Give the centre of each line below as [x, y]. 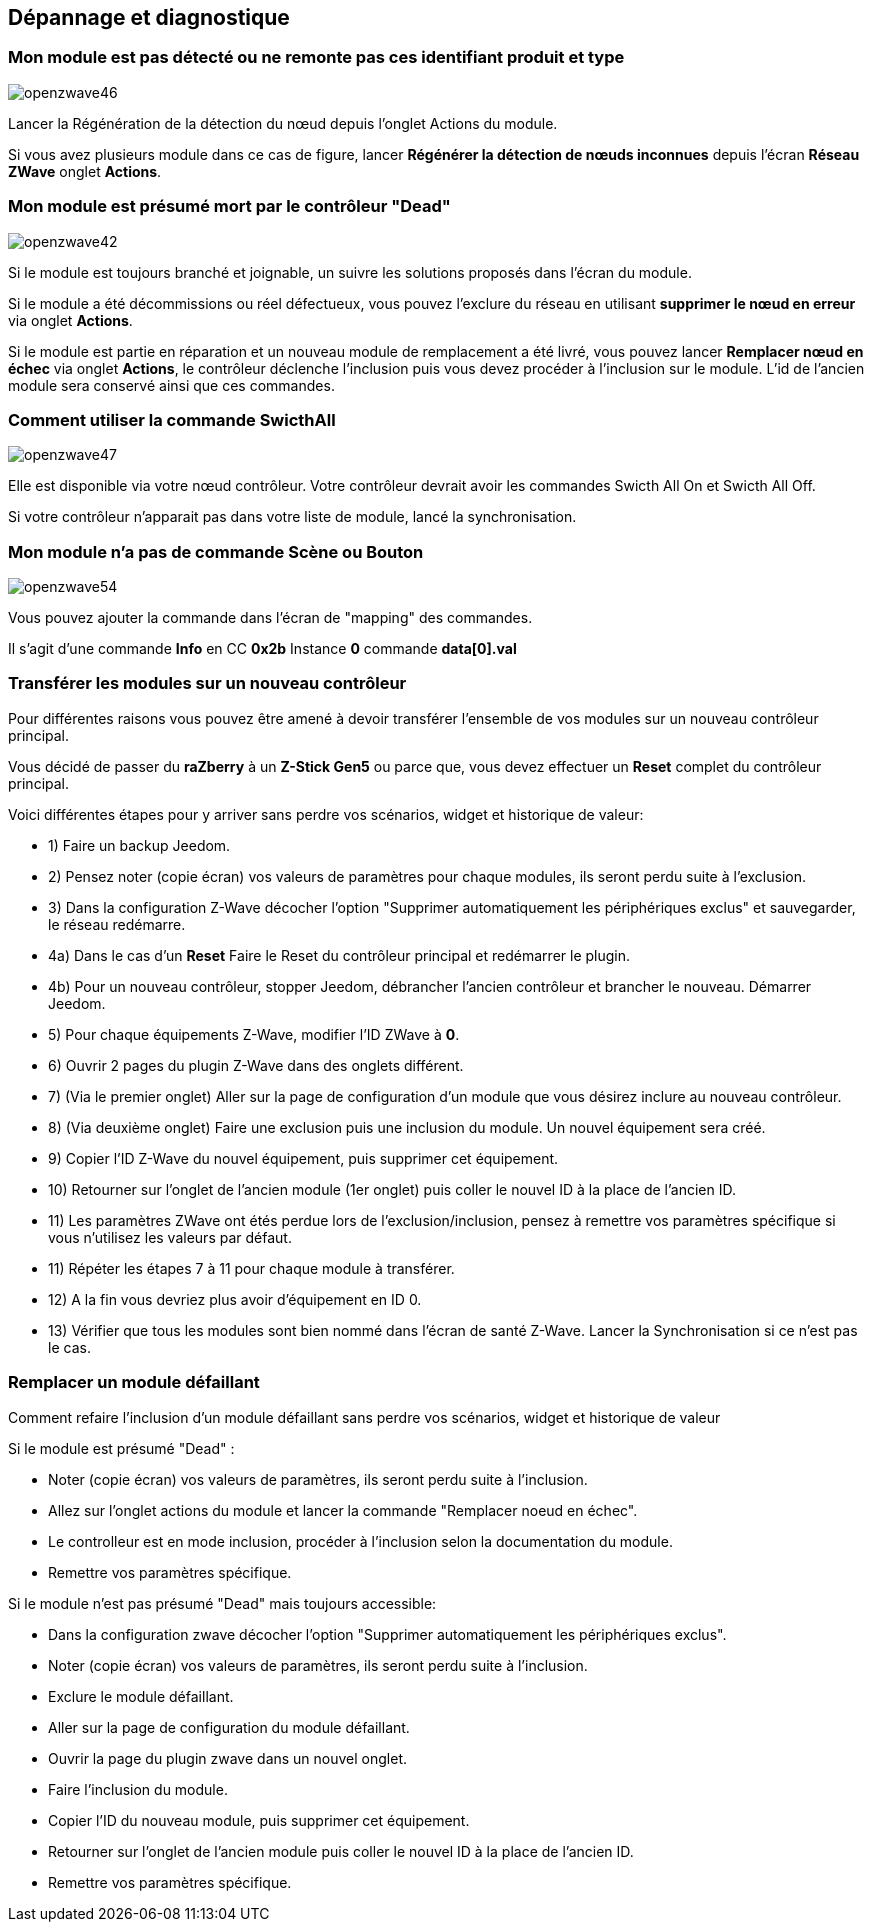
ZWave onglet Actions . [85, 171]
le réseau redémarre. [117, 924]
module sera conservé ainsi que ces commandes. [171, 385]
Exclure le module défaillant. [141, 1696]
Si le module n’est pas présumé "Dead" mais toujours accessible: [222, 1603]
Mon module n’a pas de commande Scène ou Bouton [216, 551]
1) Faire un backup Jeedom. [139, 845]
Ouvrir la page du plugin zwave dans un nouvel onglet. [228, 1758]
